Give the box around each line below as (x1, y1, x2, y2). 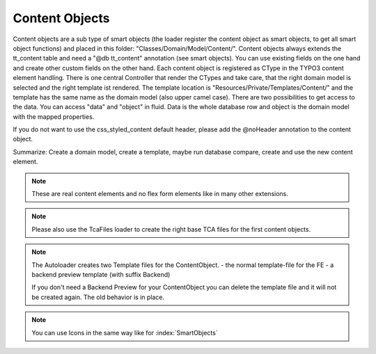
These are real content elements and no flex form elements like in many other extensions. (31, 190, 288, 198)
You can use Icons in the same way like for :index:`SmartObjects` (31, 328, 219, 337)
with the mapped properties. (13, 112, 95, 121)
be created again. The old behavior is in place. (31, 293, 165, 301)
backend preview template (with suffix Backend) (31, 270, 171, 278)
